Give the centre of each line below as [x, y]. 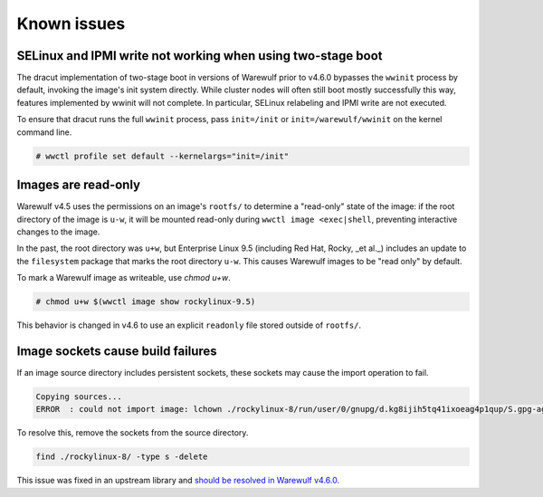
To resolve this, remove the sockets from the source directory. [133, 433]
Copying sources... [79, 397]
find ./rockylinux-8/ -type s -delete [122, 457]
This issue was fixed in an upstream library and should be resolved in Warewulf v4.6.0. [178, 481]
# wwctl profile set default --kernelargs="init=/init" [162, 156]
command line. [44, 132]
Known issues [71, 24]
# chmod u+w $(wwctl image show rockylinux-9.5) [146, 302]
